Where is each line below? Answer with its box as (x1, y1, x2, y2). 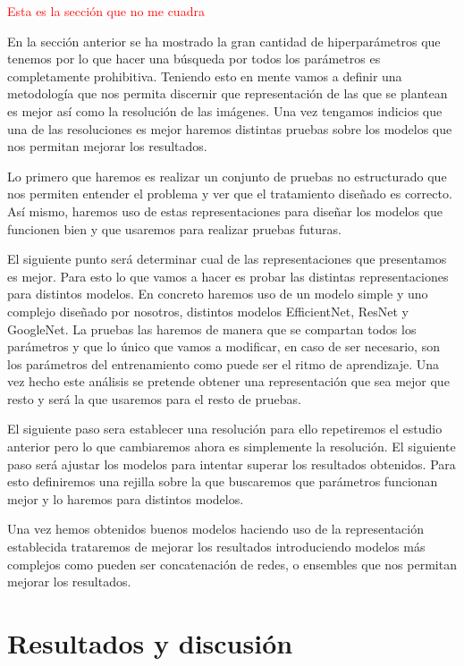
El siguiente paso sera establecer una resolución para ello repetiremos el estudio (7, 419, 443, 438)
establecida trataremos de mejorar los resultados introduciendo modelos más (7, 537, 426, 556)
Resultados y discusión (7, 625, 293, 661)
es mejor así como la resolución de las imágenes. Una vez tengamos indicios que (7, 101, 443, 120)
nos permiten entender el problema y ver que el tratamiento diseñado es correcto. (7, 184, 452, 203)
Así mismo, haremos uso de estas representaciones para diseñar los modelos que (7, 201, 443, 220)
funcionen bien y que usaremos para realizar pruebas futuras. (7, 219, 342, 238)
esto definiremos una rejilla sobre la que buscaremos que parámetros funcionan (7, 472, 438, 491)
